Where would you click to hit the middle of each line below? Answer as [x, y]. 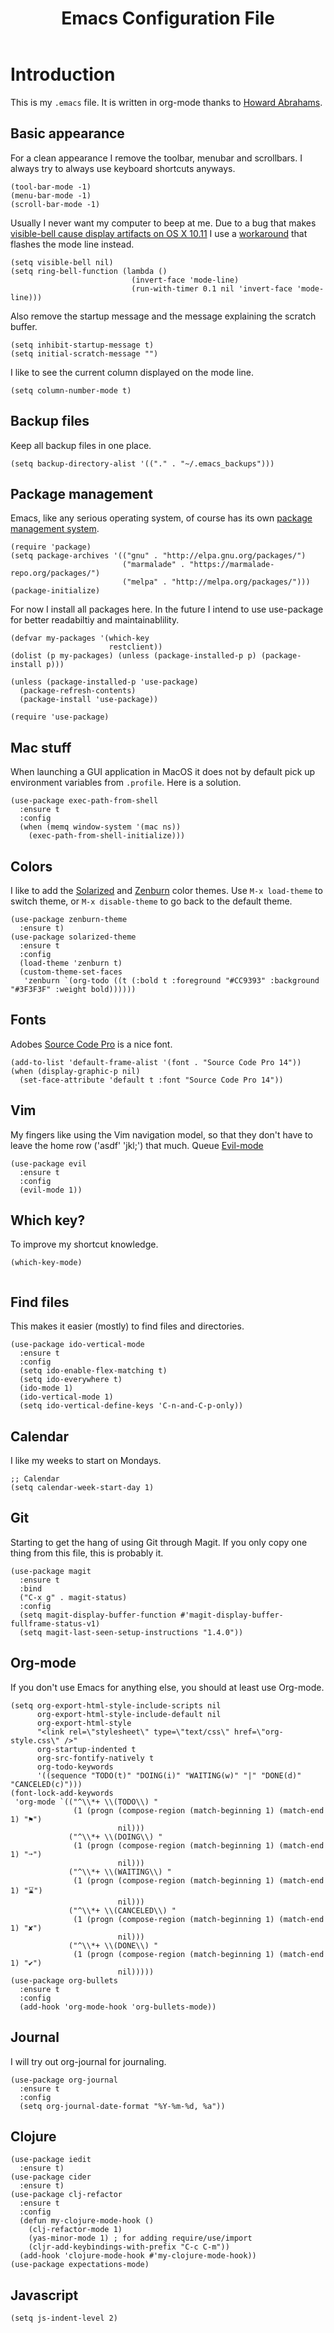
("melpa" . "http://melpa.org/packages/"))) [216, 582]
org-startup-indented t [86, 1749]
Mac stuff [41, 747]
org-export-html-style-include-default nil [129, 1714]
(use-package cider [51, 2177]
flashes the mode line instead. [72, 244]
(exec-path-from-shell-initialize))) [107, 836]
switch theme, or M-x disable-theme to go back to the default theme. [151, 901]
